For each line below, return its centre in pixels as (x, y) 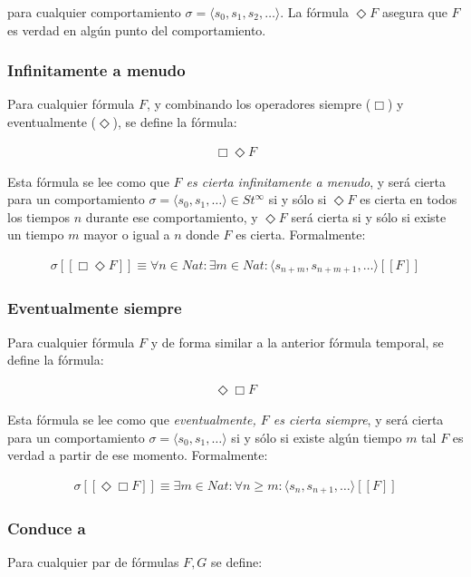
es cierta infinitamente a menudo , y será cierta (316, 181)
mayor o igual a (127, 235)
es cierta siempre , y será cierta (358, 419)
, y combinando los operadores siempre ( (259, 104)
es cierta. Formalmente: (301, 235)
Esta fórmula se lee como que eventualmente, (132, 419)
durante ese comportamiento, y (172, 216)
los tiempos (38, 216)
